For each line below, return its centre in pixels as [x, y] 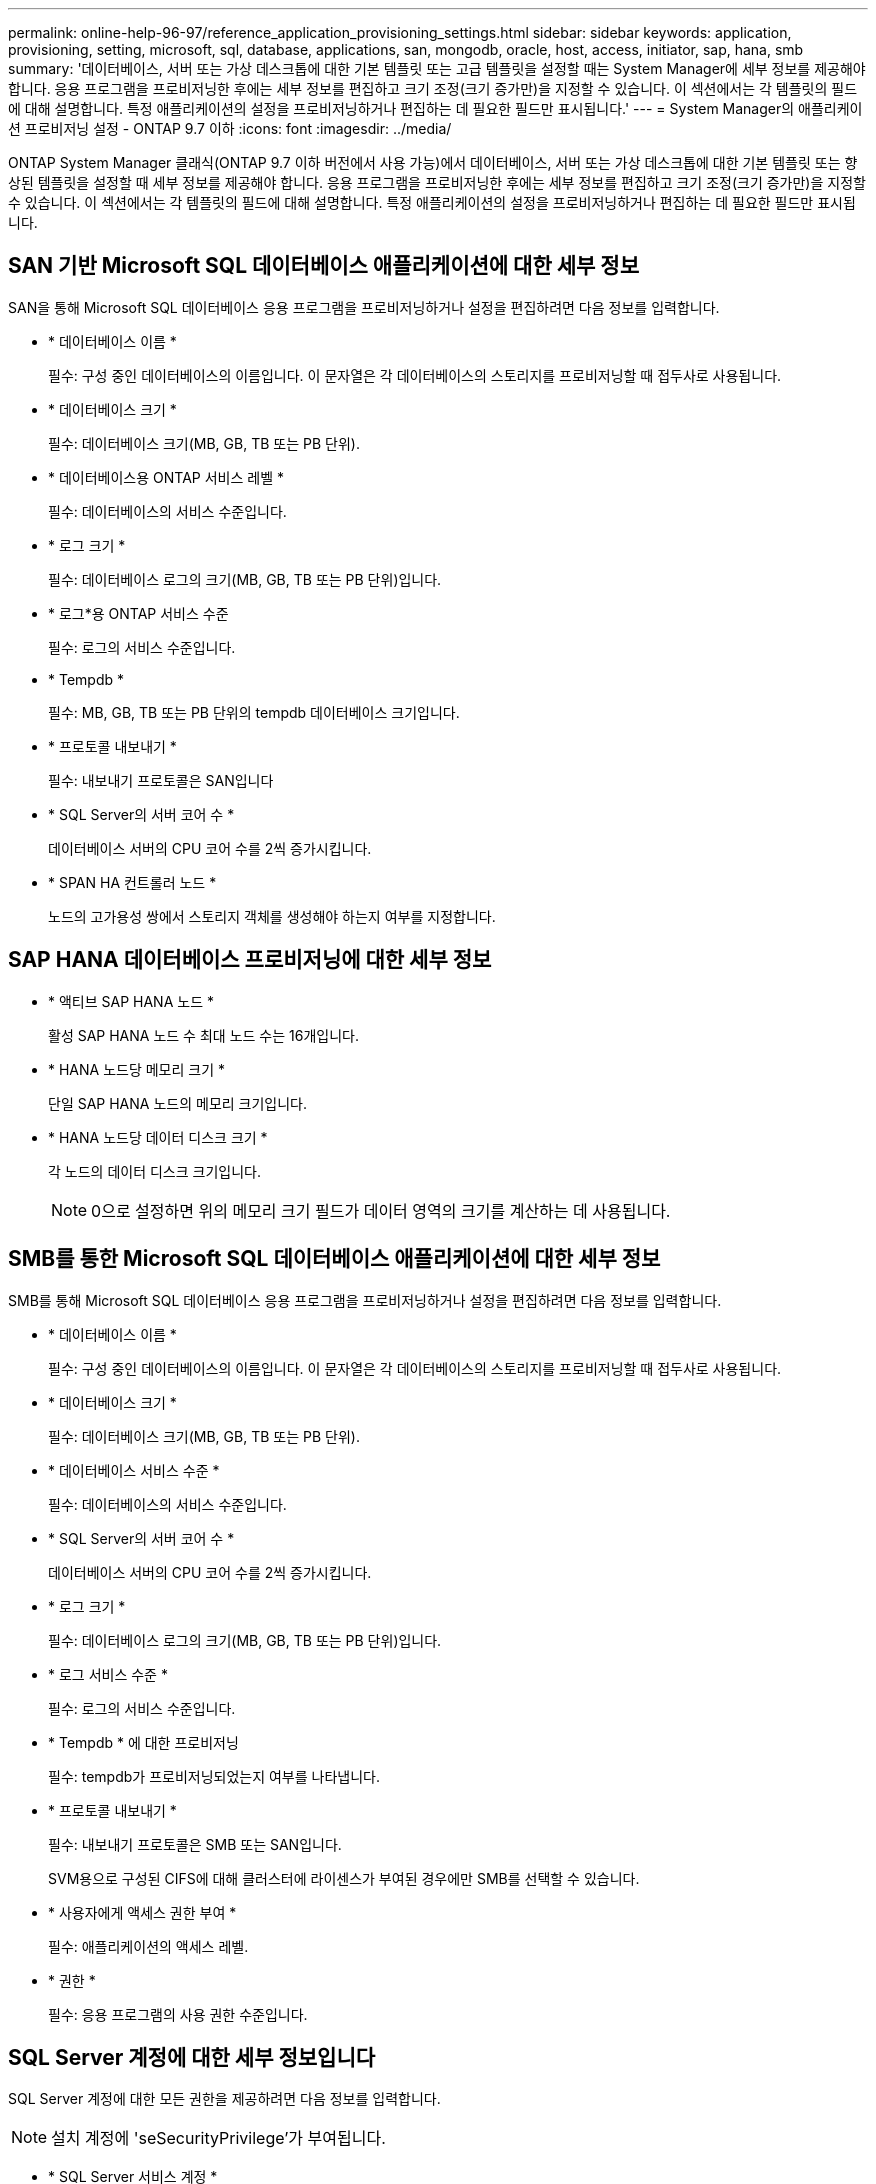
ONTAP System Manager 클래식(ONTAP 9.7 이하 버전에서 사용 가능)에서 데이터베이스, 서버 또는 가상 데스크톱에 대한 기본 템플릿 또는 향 [433, 162]
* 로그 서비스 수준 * [108, 1674]
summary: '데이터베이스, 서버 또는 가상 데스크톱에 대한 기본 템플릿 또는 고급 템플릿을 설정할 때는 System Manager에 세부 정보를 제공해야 [437, 68]
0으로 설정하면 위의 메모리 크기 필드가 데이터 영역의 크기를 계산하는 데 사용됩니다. [381, 1210]
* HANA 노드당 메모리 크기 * [137, 1069]
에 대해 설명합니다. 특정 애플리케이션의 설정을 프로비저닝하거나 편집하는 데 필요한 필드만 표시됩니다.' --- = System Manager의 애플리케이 [435, 108]
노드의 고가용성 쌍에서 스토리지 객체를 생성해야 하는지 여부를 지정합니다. [272, 916]
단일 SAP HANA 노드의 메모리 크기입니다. [178, 1103]
